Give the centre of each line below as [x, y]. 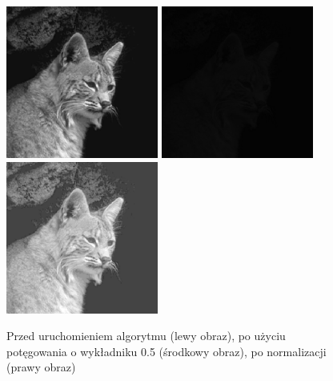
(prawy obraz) [41, 367]
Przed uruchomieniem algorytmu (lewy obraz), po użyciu [146, 336]
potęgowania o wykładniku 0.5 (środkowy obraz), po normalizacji [166, 351]
